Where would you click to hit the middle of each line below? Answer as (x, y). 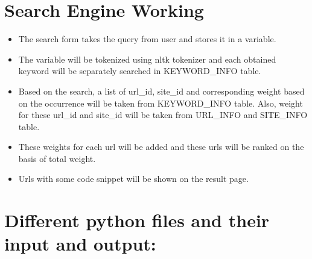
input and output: (80, 244)
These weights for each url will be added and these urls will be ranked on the (161, 147)
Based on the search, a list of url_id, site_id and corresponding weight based (161, 91)
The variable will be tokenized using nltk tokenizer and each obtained (147, 59)
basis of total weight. (57, 158)
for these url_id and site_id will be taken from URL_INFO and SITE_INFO (163, 115)
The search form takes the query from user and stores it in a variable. (147, 39)
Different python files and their (137, 220)
